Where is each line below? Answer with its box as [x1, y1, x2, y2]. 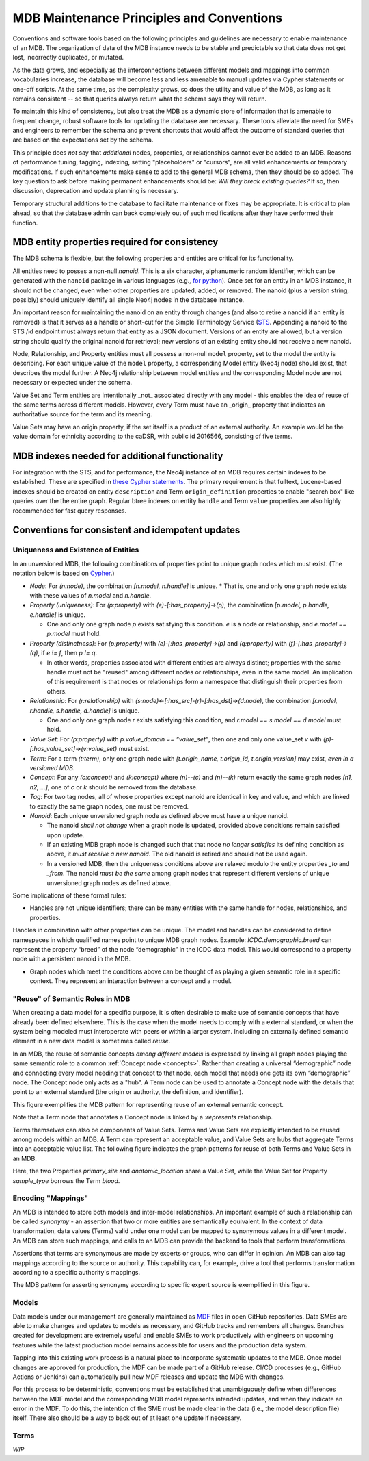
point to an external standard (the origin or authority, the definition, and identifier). [12, 1088, 244, 1096]
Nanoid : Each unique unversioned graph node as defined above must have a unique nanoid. [29, 811, 289, 820]
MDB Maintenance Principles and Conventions [12, 10, 283, 25]
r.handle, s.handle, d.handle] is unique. [29, 706, 140, 715]
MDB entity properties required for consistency [12, 236, 219, 248]
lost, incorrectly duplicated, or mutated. [12, 53, 124, 62]
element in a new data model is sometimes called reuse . [12, 1037, 171, 1045]
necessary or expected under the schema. [12, 379, 133, 387]
